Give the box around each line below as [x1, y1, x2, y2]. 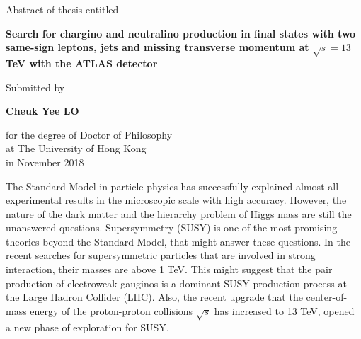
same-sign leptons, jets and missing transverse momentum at [6, 40, 309, 54]
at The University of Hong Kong [6, 141, 147, 156]
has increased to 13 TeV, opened [214, 303, 355, 318]
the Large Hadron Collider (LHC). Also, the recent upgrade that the [6, 289, 303, 304]
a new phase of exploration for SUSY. [6, 319, 169, 334]
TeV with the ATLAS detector [6, 55, 158, 70]
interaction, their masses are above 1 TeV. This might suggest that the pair [6, 262, 333, 277]
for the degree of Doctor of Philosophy [6, 127, 173, 142]
